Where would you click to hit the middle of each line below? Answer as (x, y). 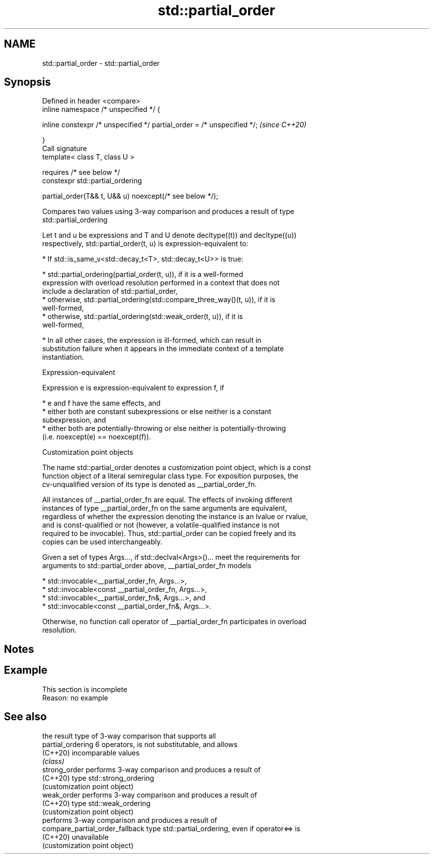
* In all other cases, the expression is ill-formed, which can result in (152, 340)
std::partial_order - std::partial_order (101, 63)
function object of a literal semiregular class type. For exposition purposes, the (170, 476)
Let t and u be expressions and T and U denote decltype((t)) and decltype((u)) (169, 235)
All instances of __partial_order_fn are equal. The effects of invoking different (167, 500)
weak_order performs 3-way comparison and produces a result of (150, 795)
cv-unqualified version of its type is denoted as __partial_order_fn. (150, 484)
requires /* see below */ (81, 172)
